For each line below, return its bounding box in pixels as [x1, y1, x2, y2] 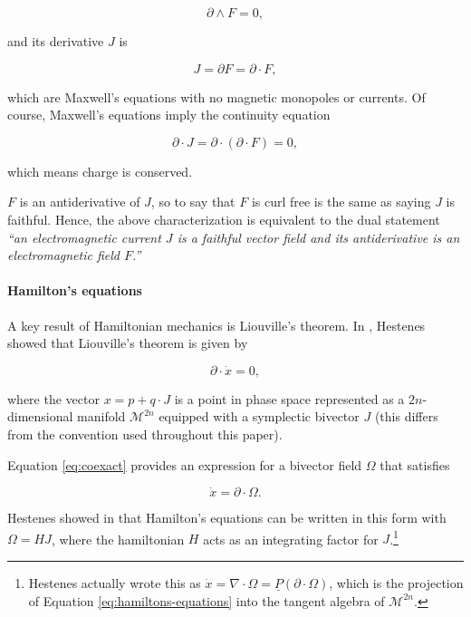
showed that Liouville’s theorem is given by [7, 333, 248, 352]
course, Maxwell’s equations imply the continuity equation [7, 105, 331, 124]
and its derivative [7, 32, 104, 50]
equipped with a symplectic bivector [159, 407, 360, 426]
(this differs [374, 407, 438, 426]
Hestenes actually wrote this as [28, 573, 201, 592]
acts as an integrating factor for [203, 529, 379, 548]
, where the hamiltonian [51, 529, 185, 548]
